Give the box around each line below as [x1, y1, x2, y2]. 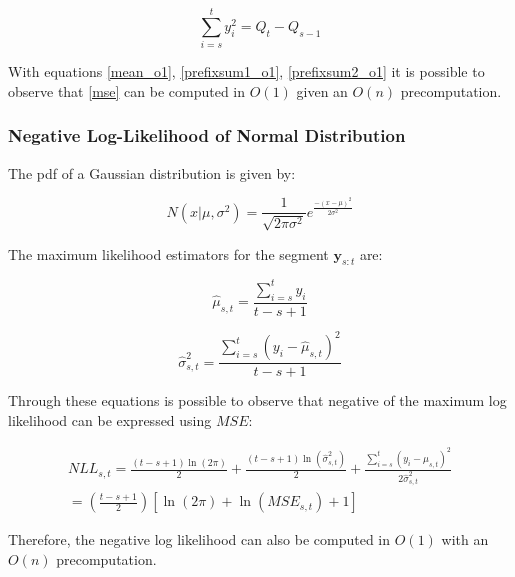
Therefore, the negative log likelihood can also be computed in [8, 529, 391, 550]
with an [441, 529, 489, 550]
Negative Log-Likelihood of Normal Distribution [8, 123, 406, 148]
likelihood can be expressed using [8, 409, 212, 430]
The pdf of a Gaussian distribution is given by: [8, 162, 296, 183]
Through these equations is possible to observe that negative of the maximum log [8, 390, 507, 411]
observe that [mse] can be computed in [8, 80, 246, 101]
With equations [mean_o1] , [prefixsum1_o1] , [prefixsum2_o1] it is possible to [8, 61, 485, 82]
